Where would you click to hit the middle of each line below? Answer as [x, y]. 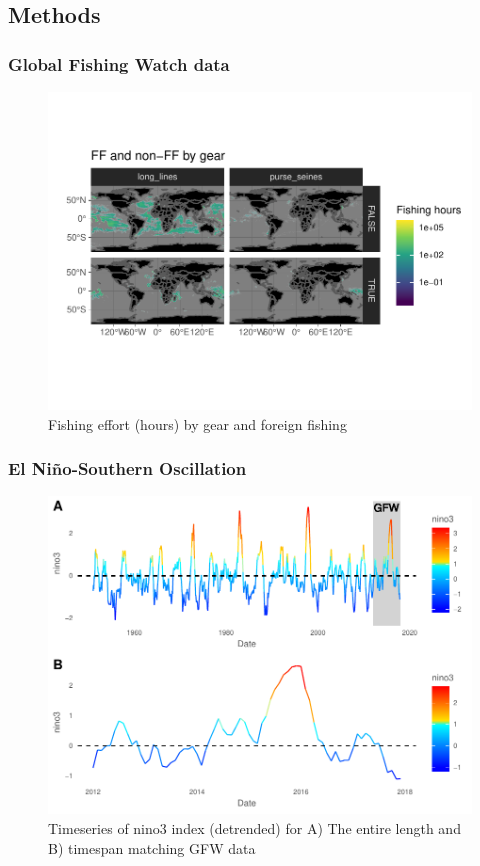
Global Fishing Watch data [119, 63]
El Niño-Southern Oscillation [127, 468]
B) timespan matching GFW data [152, 847]
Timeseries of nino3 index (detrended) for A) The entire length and [254, 828]
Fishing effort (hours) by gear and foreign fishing [197, 423]
